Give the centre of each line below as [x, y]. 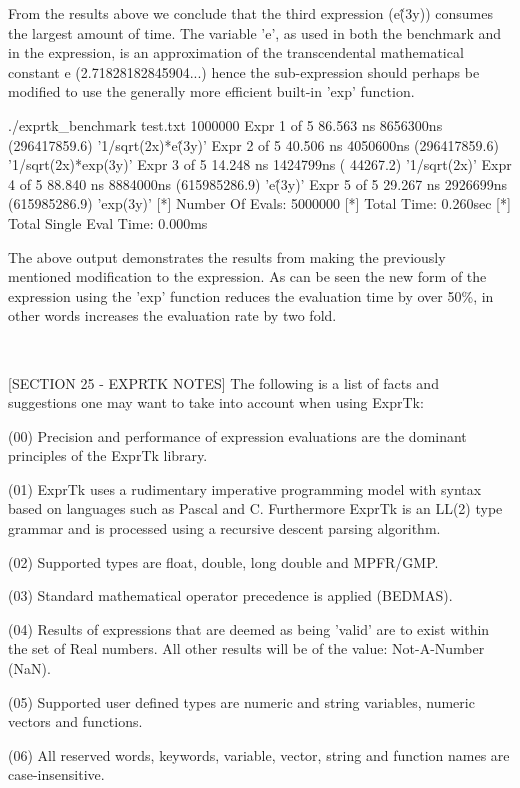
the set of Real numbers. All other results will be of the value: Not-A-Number [246, 648]
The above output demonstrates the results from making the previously [227, 256]
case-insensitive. [56, 774]
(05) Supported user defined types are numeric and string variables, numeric [241, 701]
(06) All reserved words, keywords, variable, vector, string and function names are [259, 754]
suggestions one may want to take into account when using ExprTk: [216, 402]
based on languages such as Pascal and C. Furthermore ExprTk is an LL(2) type [255, 508]
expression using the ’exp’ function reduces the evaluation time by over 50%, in [251, 295]
